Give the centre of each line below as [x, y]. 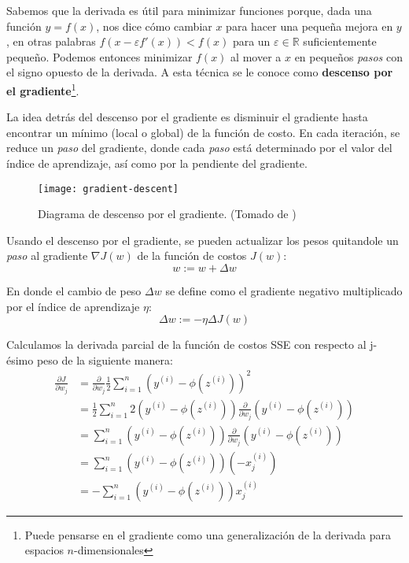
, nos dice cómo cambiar [154, 26]
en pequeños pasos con [348, 56]
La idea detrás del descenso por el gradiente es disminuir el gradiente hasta [187, 117]
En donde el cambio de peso [74, 291]
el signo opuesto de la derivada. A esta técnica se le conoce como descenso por [200, 72]
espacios [44, 550]
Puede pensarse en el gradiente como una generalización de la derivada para [208, 534]
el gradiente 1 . [43, 89]
